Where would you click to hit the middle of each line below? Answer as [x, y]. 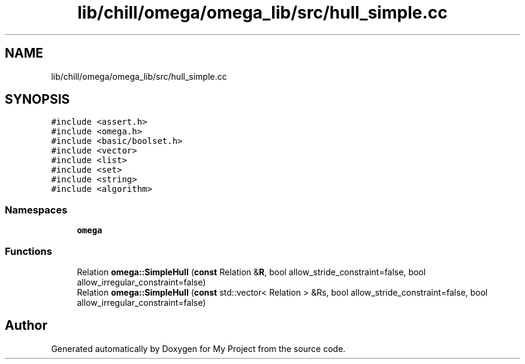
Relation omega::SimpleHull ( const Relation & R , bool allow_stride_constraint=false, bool [251, 272]
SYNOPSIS [37, 100]
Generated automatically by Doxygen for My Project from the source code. [198, 348]
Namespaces [36, 210]
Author [26, 326]
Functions [28, 251]
